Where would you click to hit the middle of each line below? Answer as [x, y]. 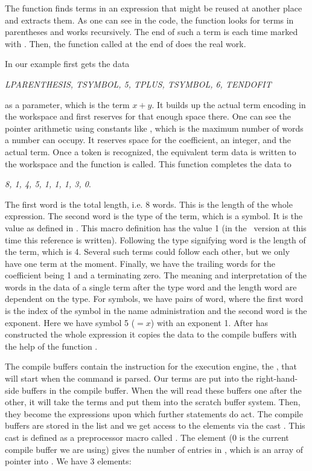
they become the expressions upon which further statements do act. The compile [154, 413]
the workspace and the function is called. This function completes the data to [148, 163]
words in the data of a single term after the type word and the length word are [151, 287]
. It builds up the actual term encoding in [229, 104]
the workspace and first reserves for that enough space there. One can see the [148, 116]
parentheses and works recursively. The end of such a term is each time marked [151, 32]
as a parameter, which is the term [67, 104]
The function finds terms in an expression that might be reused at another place [154, 8]
